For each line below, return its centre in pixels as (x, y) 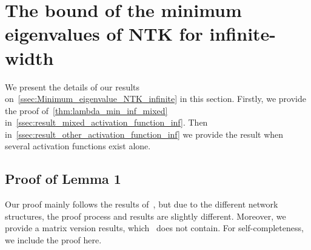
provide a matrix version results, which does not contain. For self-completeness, (154, 228)
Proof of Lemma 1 (63, 179)
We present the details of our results (72, 86)
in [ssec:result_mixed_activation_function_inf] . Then (106, 122)
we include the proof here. (53, 240)
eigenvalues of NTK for (104, 34)
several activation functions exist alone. (78, 146)
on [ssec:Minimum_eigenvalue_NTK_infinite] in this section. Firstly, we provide (155, 99)
